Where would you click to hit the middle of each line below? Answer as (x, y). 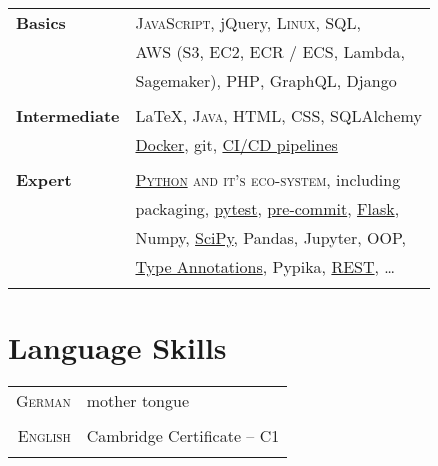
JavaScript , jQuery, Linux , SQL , (248, 22)
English (44, 436)
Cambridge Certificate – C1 (183, 436)
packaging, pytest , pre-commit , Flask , (267, 208)
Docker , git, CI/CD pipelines (236, 144)
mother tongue (138, 401)
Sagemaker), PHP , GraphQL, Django (266, 80)
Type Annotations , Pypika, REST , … (265, 266)
